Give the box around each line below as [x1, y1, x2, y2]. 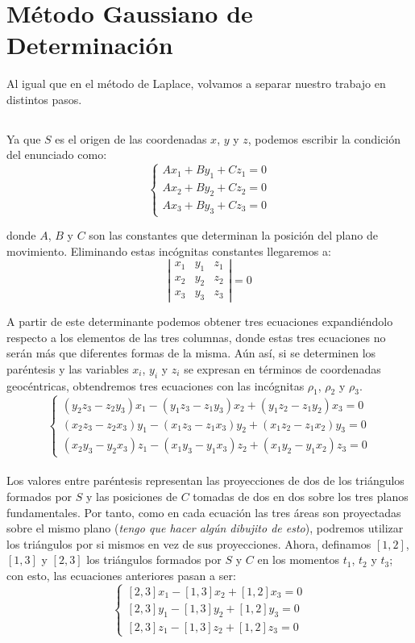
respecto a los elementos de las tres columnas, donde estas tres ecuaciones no [6, 328, 386, 345]
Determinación [6, 28, 173, 61]
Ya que [6, 130, 41, 147]
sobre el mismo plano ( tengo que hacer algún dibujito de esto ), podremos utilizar [6, 520, 404, 537]
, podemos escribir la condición [247, 130, 401, 147]
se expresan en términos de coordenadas [184, 360, 381, 377]
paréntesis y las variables [6, 360, 129, 377]
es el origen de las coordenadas [55, 130, 207, 147]
